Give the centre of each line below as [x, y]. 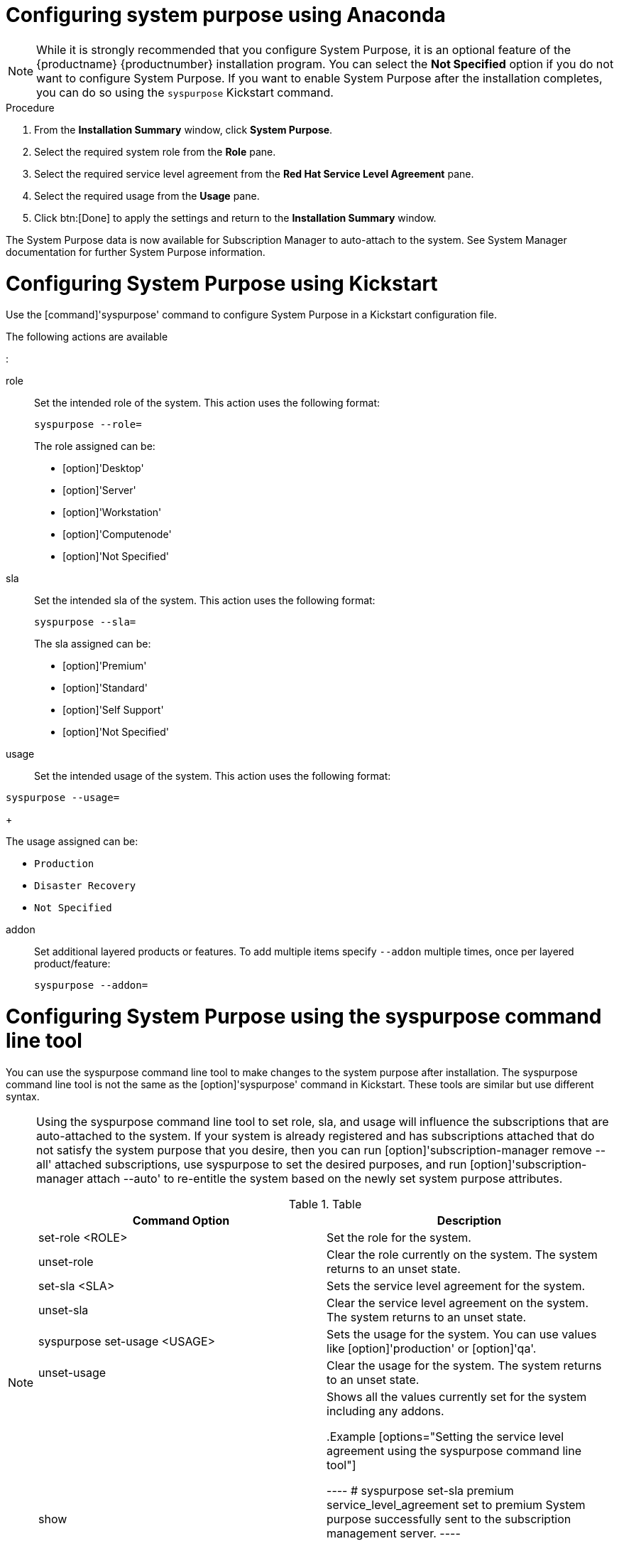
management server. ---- [394, 1533]
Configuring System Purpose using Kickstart [222, 283]
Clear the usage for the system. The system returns [464, 1365]
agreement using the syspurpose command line [454, 1450]
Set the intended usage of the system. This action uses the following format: [213, 776]
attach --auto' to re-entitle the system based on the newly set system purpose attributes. [325, 1178]
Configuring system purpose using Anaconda [226, 15]
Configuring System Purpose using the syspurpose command [304, 1016]
